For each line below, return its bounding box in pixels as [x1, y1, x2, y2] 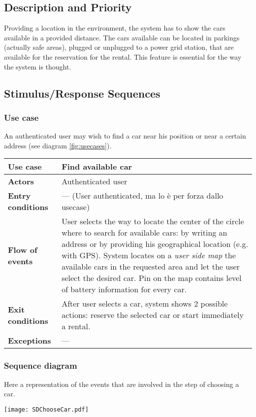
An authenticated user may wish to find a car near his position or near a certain [4, 131, 246, 141]
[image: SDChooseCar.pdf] [4, 406, 89, 413]
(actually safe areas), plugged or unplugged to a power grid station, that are [4, 42, 234, 52]
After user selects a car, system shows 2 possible [62, 298, 228, 310]
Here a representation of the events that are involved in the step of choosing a [4, 379, 239, 389]
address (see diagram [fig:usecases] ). [4, 140, 112, 150]
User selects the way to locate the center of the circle [62, 215, 244, 227]
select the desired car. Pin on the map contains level [62, 272, 242, 284]
